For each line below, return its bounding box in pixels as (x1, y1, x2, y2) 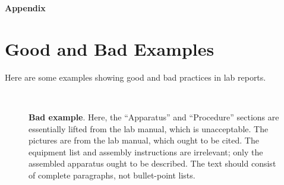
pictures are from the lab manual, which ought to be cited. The (29, 134, 259, 146)
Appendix (5, 2, 46, 14)
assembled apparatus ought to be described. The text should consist (29, 157, 276, 170)
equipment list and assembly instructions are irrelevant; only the (29, 145, 263, 158)
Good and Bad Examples (5, 36, 214, 60)
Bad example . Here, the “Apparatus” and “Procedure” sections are (29, 110, 279, 123)
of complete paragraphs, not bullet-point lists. (29, 168, 195, 181)
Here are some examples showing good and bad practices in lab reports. (5, 71, 266, 83)
